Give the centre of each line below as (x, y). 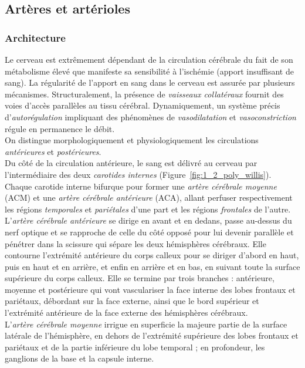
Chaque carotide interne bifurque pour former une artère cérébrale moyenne (141, 186)
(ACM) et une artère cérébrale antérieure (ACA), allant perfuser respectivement (149, 197)
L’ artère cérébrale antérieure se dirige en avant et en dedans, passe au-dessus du (148, 220)
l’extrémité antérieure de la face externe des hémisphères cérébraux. (126, 313)
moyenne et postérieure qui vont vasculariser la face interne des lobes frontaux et (150, 289)
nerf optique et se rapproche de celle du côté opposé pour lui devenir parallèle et (149, 232)
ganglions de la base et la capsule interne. (79, 358)
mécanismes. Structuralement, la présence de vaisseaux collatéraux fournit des (144, 94)
